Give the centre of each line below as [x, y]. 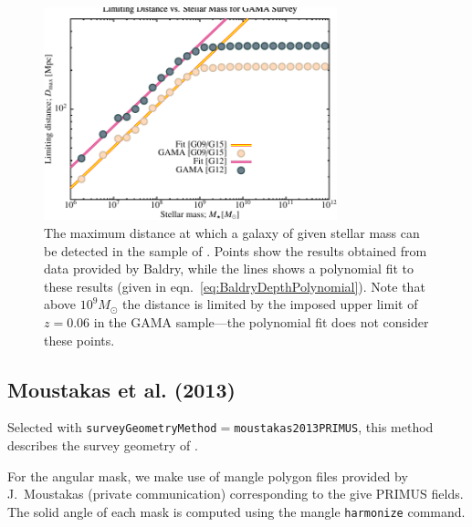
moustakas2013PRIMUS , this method [334, 427]
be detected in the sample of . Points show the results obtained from [236, 250]
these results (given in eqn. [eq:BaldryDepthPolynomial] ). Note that [235, 286]
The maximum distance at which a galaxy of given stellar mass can [232, 232]
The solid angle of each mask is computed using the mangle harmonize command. [236, 511]
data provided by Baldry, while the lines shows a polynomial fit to [229, 269]
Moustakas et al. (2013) [121, 389]
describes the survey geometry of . [103, 444]
